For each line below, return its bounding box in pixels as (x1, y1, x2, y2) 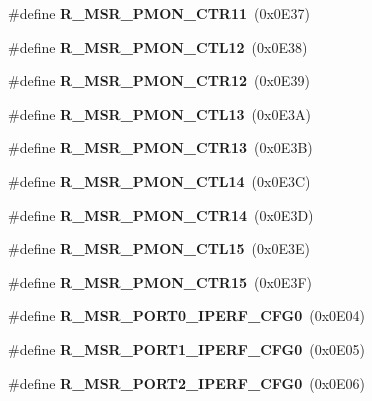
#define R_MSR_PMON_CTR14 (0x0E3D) (8, 204, 314, 225)
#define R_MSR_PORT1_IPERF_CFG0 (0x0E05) (8, 338, 366, 359)
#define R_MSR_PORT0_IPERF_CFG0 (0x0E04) (8, 305, 366, 326)
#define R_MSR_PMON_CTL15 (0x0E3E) (8, 238, 310, 259)
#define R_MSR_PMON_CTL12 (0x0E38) (8, 36, 308, 57)
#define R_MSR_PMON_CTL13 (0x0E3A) (8, 103, 311, 124)
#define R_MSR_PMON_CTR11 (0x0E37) (8, 3, 310, 23)
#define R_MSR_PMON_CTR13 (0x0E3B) (8, 137, 313, 158)
